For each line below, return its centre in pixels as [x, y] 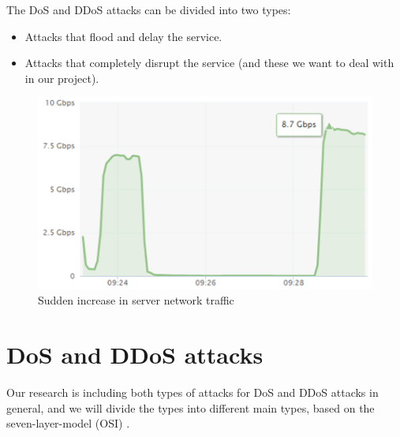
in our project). [62, 78]
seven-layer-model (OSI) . [68, 423]
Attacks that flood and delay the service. [123, 36]
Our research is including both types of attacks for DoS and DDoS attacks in [193, 392]
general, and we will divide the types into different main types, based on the [191, 407]
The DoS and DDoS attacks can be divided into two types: [149, 9]
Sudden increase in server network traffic [136, 300]
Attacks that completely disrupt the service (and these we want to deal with [209, 63]
